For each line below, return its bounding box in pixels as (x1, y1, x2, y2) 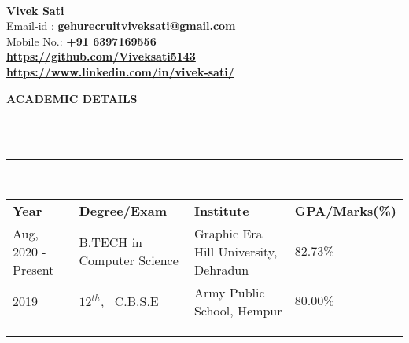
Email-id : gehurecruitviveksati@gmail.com (6, 17, 236, 34)
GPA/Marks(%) (294, 201, 396, 219)
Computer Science (79, 251, 179, 270)
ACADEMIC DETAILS (6, 90, 138, 106)
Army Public (193, 282, 265, 301)
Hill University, (193, 242, 278, 260)
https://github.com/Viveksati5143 (6, 48, 196, 65)
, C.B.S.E (100, 292, 159, 311)
